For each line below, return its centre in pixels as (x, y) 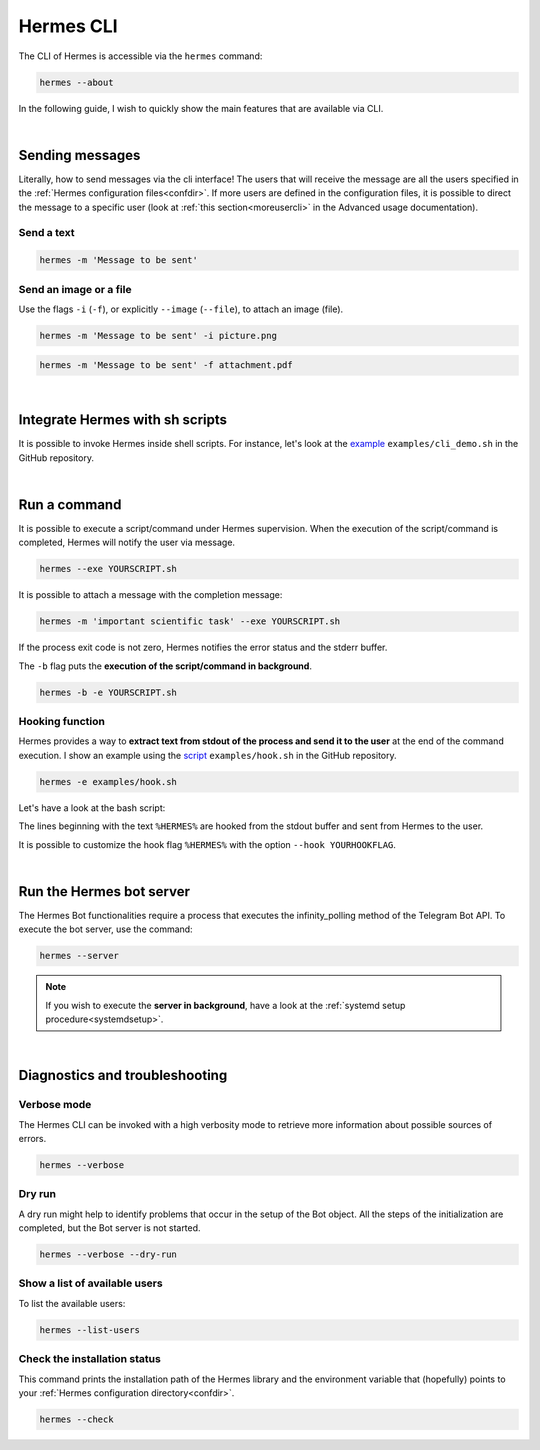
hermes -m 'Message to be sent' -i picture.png (158, 335)
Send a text (46, 233)
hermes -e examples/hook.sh (108, 781)
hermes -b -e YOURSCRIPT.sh (108, 692)
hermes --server (79, 956)
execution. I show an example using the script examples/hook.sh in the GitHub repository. (207, 755)
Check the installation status (90, 1359)
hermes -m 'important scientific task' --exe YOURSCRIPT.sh (190, 621)
